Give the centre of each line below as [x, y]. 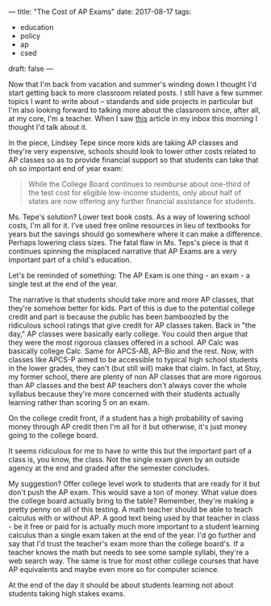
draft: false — [31, 69]
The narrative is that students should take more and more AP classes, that [131, 299]
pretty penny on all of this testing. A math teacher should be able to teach [131, 509]
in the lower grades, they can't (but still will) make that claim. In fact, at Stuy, [135, 368]
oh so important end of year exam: [66, 168]
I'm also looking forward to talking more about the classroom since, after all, [134, 110]
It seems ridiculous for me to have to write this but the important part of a [130, 451]
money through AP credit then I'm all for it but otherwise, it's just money [128, 426]
